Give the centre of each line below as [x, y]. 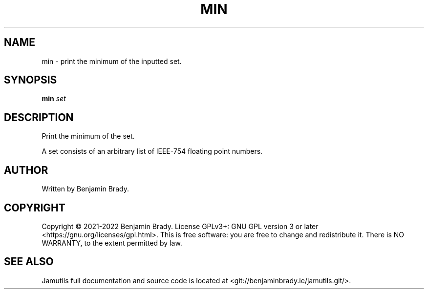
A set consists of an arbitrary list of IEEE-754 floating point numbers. [152, 151]
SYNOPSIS [31, 80]
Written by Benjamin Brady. [85, 189]
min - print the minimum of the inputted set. [112, 61]
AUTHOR [26, 170]
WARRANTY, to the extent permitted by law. [112, 243]
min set [54, 99]
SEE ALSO [29, 262]
